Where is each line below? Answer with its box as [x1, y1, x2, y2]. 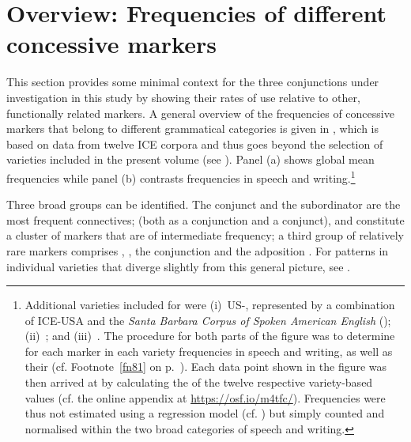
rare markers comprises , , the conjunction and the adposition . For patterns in [6, 242, 389, 259]
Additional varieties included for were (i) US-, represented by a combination [25, 297, 395, 313]
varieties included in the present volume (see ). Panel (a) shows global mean [6, 151, 375, 168]
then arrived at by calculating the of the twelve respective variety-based [25, 374, 373, 391]
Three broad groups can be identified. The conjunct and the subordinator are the [6, 196, 401, 213]
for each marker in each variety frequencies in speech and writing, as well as [25, 342, 393, 359]
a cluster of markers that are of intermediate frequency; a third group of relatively [6, 227, 404, 244]
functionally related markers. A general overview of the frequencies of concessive [6, 104, 394, 121]
